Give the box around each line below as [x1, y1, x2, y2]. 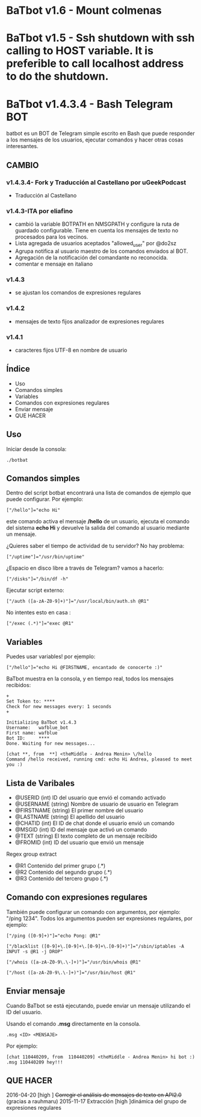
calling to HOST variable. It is [6, 44, 153, 58]
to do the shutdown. [6, 70, 109, 83]
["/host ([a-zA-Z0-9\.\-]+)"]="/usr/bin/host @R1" [6, 969, 136, 975]
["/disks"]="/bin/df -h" [6, 576, 69, 582]
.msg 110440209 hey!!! [6, 1059, 63, 1065]
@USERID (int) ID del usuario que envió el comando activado [14, 794, 166, 801]
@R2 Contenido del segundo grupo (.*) [14, 868, 113, 876]
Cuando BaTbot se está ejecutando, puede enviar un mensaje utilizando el [6, 1002, 191, 1009]
